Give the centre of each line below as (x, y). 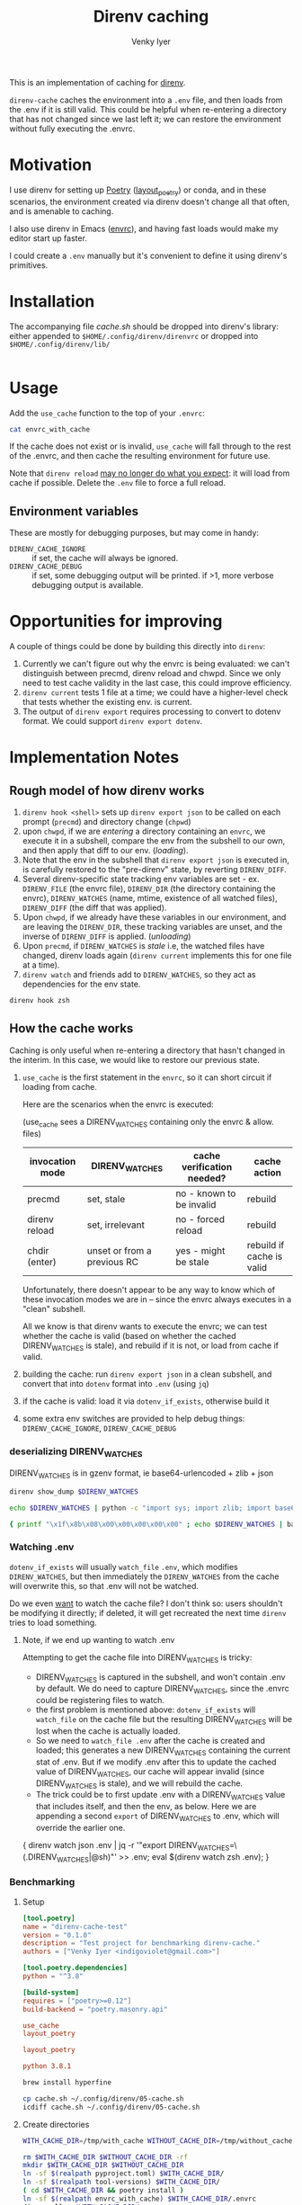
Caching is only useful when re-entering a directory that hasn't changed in (147, 1050)
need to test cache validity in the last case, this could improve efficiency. (157, 683)
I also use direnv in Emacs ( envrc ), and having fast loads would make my (144, 228)
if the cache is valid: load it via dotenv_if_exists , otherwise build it (146, 1401)
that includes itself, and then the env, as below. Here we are (146, 1807)
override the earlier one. (80, 1827)
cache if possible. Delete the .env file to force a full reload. (118, 483)
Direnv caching (151, 17)
